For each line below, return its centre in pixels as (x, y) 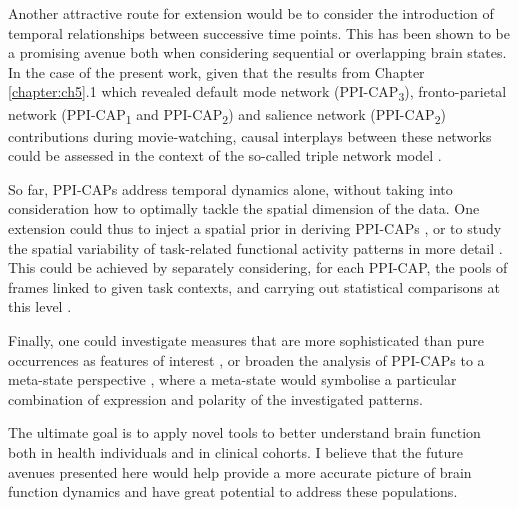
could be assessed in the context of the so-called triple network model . (225, 155)
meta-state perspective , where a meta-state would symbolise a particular (232, 379)
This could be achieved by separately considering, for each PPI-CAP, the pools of (258, 267)
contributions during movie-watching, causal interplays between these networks (250, 135)
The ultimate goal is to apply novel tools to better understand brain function (244, 432)
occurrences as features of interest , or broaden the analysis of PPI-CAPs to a (246, 359)
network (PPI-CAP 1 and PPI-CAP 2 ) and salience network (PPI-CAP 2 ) (227, 115)
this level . (40, 306)
